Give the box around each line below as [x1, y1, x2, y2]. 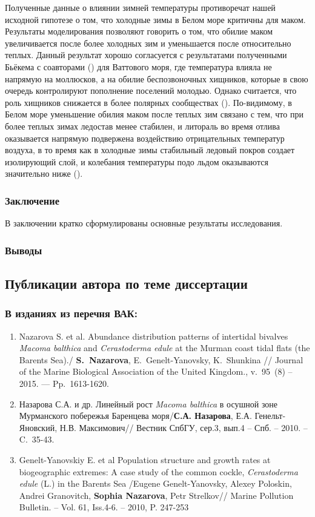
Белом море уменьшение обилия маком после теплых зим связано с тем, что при [5, 108, 303, 120]
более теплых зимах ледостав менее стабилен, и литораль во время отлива [5, 119, 280, 132]
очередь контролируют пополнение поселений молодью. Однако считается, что [5, 84, 297, 97]
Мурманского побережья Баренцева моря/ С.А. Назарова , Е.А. [19, 409, 252, 422]
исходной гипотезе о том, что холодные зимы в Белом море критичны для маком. [5, 13, 306, 25]
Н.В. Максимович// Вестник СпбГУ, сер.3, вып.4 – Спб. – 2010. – [59, 421, 308, 433]
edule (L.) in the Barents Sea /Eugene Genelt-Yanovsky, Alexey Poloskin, [19, 477, 292, 490]
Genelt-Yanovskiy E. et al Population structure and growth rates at [19, 453, 271, 466]
